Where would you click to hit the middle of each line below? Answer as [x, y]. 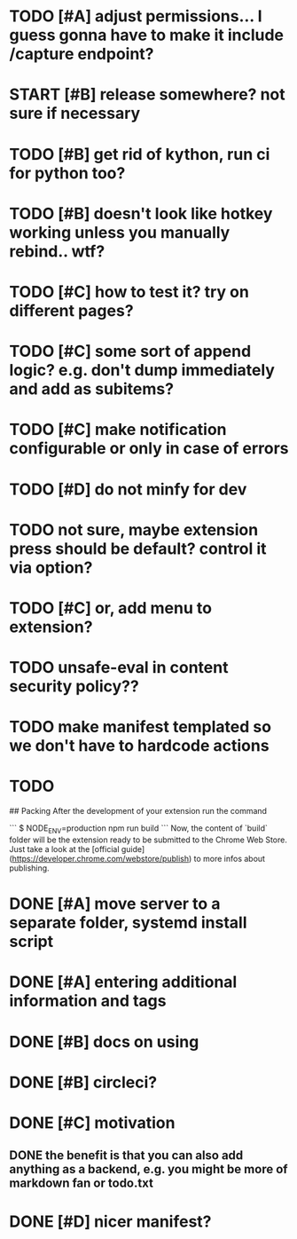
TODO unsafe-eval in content [119, 668]
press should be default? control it [138, 548]
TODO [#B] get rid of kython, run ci [140, 154]
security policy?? [74, 687]
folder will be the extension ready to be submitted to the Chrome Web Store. [148, 840]
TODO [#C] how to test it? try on [129, 292]
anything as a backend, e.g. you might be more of [148, 1169]
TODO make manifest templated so [141, 727]
